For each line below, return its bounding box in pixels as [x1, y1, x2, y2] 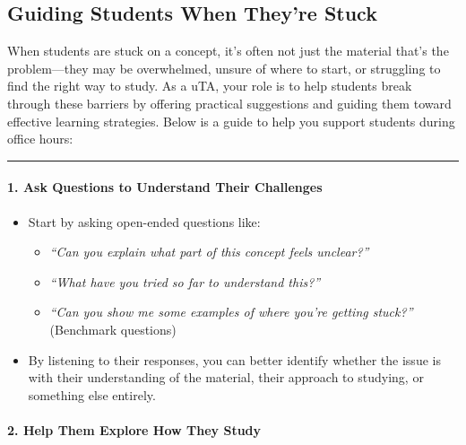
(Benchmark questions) [49, 319, 177, 338]
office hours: [7, 129, 73, 148]
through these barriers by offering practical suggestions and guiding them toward [7, 93, 452, 112]
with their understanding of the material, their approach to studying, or [28, 368, 424, 387]
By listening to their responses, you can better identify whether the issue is [28, 350, 441, 369]
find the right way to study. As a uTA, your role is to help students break [7, 76, 412, 95]
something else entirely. [28, 385, 156, 404]
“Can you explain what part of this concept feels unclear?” [49, 242, 369, 261]
